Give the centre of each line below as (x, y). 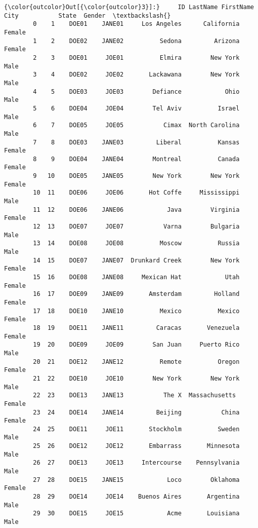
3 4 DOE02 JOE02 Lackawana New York (136, 75)
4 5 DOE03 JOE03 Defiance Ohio (136, 91)
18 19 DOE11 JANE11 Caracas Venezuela (136, 328)
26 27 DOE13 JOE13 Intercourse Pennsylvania (136, 463)
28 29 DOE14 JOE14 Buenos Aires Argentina (136, 497)
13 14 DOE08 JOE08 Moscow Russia (136, 243)
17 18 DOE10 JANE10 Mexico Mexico (136, 311)
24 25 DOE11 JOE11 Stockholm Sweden (136, 429)
